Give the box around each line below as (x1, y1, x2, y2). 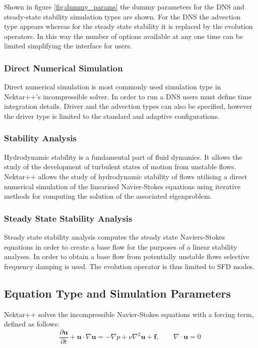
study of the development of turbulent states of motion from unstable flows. (4, 161, 236, 172)
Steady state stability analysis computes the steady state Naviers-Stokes (4, 231, 225, 242)
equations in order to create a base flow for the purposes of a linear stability (4, 241, 237, 252)
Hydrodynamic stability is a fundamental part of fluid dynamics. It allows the (4, 151, 242, 162)
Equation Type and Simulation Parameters (4, 285, 231, 301)
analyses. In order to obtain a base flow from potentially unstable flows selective (4, 251, 249, 262)
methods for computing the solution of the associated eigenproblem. (4, 191, 212, 201)
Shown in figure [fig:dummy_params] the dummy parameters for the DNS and (4, 1, 244, 11)
